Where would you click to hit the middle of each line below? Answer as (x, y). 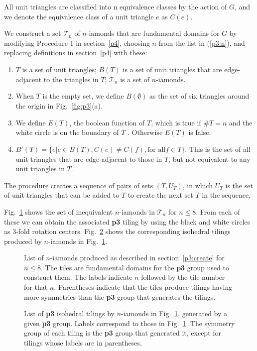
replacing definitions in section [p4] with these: (76, 53)
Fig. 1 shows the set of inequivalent (59, 211)
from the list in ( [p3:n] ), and (202, 43)
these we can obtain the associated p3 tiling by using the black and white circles (127, 221)
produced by (23, 241)
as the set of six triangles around (199, 96)
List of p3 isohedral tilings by (69, 313)
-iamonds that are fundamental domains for (153, 33)
